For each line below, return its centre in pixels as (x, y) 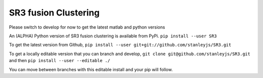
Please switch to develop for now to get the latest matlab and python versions (87, 27)
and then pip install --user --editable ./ (60, 61)
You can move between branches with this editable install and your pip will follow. (91, 69)
